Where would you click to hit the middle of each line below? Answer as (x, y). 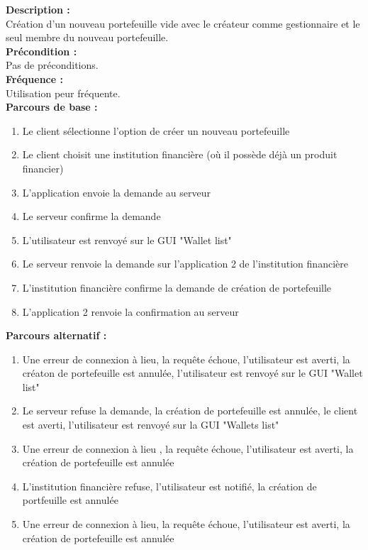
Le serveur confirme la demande (91, 216)
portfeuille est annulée (70, 500)
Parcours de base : (52, 107)
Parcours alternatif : (56, 335)
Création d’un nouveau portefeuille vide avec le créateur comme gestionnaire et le (183, 23)
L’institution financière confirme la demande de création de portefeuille (177, 287)
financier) (43, 168)
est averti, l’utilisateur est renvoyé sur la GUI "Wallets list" (151, 425)
